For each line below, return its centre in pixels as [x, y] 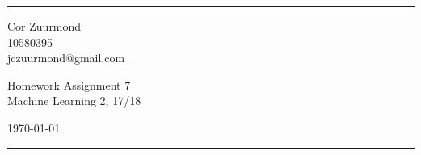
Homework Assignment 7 [69, 84]
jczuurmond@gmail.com [66, 58]
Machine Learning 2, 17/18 [74, 101]
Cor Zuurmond [44, 26]
